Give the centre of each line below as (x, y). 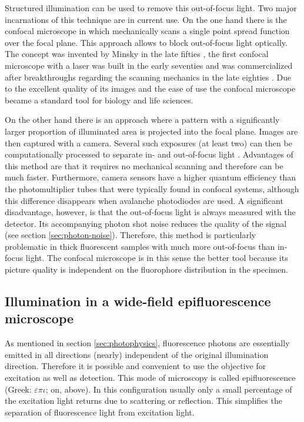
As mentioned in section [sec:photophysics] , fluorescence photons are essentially (147, 343)
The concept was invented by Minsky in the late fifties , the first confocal (137, 54)
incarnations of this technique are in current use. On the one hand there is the (146, 19)
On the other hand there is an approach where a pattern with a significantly (142, 120)
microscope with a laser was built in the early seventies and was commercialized (149, 65)
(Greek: (18, 389)
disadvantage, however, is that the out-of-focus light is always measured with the (150, 212)
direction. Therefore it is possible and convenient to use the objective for (136, 366)
